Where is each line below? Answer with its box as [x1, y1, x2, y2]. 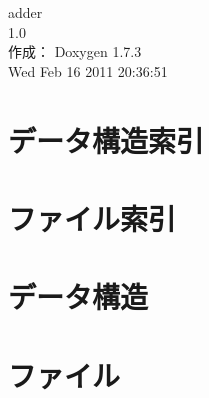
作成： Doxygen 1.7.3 [8, 41, 142, 62]
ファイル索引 [8, 197, 177, 238]
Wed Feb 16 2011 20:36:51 [8, 60, 168, 81]
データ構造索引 [8, 119, 205, 160]
